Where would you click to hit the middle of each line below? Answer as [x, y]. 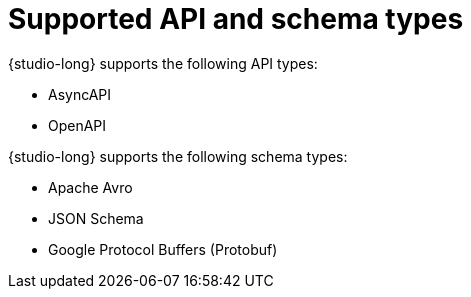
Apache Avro [90, 187]
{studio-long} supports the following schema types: [178, 156]
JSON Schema [96, 218]
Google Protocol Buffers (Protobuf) [163, 249]
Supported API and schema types [236, 19]
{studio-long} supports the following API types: [163, 63]
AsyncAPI [80, 94]
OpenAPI [77, 125]
